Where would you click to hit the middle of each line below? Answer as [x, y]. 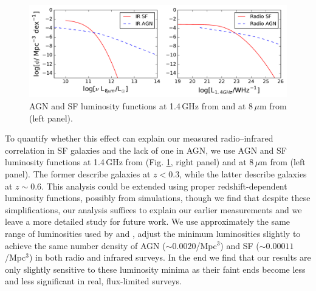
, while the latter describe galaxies [243, 173]
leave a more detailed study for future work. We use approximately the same [148, 221]
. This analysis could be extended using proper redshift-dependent [164, 186]
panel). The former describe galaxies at [78, 173]
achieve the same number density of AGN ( [85, 245]
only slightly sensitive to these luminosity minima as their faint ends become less [155, 269]
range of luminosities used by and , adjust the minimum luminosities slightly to [153, 233]
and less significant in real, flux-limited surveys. [93, 281]
